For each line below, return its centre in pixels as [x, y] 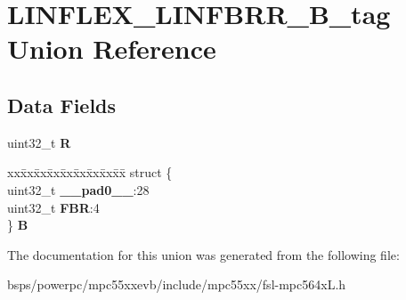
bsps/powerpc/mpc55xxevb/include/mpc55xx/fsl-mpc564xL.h [177, 284]
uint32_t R [39, 142]
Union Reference [112, 49]
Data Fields [62, 105]
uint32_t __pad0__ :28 [78, 189]
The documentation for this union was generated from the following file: [203, 254]
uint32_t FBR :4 [53, 207]
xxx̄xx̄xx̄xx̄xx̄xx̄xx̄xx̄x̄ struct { [90, 172]
